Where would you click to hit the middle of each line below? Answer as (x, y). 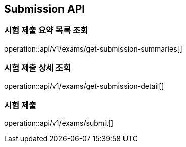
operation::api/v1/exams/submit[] (59, 123)
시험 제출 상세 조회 (38, 68)
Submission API (45, 9)
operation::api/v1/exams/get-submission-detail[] (84, 86)
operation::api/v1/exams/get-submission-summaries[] (93, 48)
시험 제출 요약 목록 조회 (46, 31)
